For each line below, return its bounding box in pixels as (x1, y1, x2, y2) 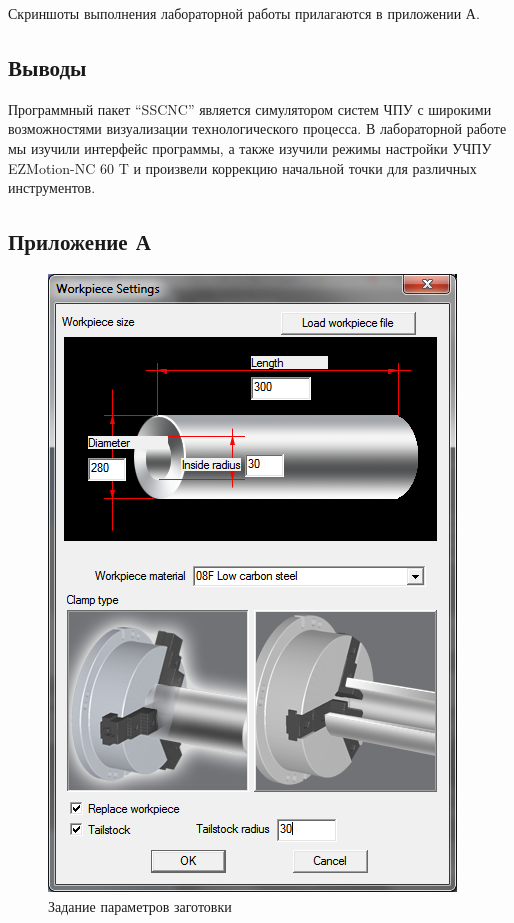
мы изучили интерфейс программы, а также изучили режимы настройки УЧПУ (8, 137, 492, 158)
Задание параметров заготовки (48, 895, 232, 916)
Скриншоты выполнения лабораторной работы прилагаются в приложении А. (8, 3, 480, 23)
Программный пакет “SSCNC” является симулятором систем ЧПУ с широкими (8, 98, 492, 119)
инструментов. (8, 177, 96, 198)
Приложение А (8, 226, 151, 257)
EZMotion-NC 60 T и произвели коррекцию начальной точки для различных (8, 157, 477, 178)
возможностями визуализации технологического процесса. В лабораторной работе (8, 118, 507, 139)
